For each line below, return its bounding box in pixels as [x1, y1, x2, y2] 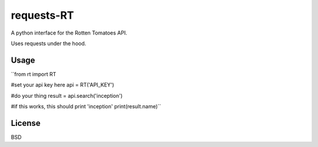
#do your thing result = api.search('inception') [11, 92, 123, 99]
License [11, 118, 41, 128]
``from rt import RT [11, 70, 57, 77]
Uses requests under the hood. [11, 40, 87, 47]
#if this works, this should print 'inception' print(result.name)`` [11, 103, 161, 110]
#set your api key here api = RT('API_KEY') [11, 81, 114, 88]
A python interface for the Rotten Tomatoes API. [11, 29, 128, 36]
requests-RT [11, 9, 74, 22]
